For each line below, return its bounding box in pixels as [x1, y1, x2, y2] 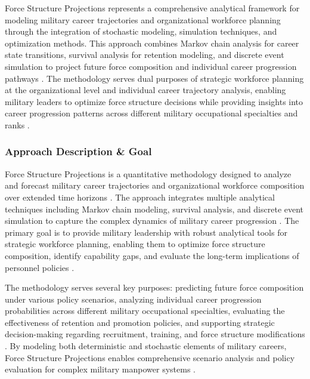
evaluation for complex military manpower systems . [5, 363, 196, 375]
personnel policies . [5, 261, 75, 273]
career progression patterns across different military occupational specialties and [5, 107, 298, 119]
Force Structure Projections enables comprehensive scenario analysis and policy [5, 351, 295, 363]
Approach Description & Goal [5, 144, 152, 159]
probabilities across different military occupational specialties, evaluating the [5, 304, 285, 317]
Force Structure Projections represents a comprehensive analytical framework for [5, 2, 300, 14]
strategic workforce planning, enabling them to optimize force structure [5, 238, 265, 250]
